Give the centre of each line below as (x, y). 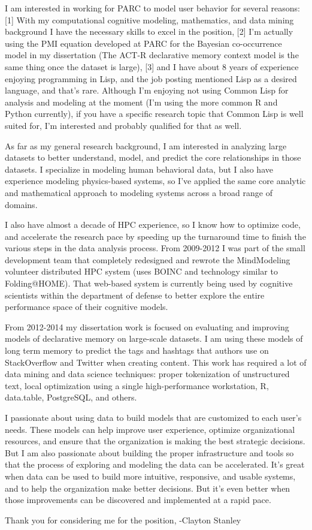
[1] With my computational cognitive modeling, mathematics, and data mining (149, 19)
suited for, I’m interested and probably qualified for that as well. (123, 125)
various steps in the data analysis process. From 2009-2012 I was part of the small (155, 248)
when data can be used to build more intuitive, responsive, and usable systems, (150, 476)
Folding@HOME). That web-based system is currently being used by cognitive (149, 283)
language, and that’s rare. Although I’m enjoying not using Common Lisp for (147, 90)
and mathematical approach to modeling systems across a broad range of (139, 192)
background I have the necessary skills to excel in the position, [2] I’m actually (149, 31)
